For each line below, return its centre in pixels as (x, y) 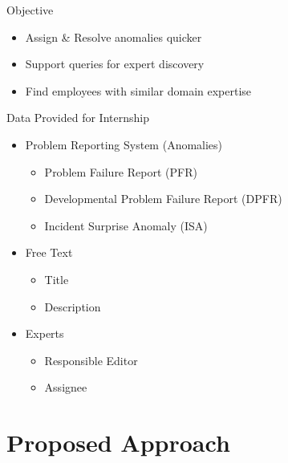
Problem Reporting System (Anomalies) (124, 144)
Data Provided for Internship (78, 118)
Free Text (49, 252)
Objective (30, 10)
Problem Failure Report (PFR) (121, 171)
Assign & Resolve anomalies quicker (114, 37)
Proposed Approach (118, 443)
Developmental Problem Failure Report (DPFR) (163, 199)
